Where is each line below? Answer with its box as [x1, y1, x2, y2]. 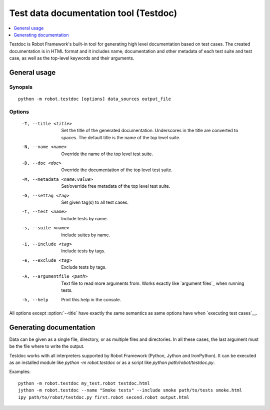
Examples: [9, 368, 31, 375]
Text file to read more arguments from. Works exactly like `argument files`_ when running [61, 280, 244, 286]
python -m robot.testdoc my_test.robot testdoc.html [18, 380, 150, 386]
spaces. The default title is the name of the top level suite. [61, 134, 180, 140]
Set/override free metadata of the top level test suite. [61, 183, 170, 189]
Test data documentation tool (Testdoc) [9, 8, 177, 19]
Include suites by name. [61, 232, 110, 238]
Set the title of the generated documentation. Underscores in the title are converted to [61, 128, 238, 134]
